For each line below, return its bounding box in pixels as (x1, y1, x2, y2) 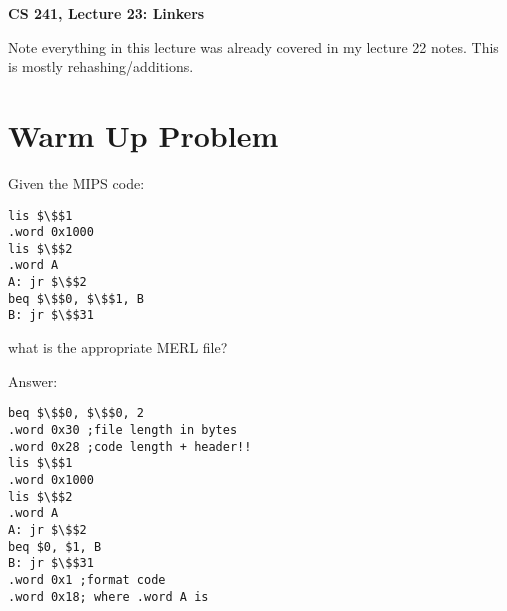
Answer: (8, 370, 58, 391)
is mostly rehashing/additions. (8, 56, 194, 77)
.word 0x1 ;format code (8, 572, 166, 587)
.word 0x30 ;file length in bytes (8, 422, 238, 437)
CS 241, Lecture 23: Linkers (8, 3, 205, 23)
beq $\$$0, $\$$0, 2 (8, 406, 145, 421)
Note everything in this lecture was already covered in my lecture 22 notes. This (8, 36, 499, 57)
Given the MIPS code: (8, 172, 145, 193)
